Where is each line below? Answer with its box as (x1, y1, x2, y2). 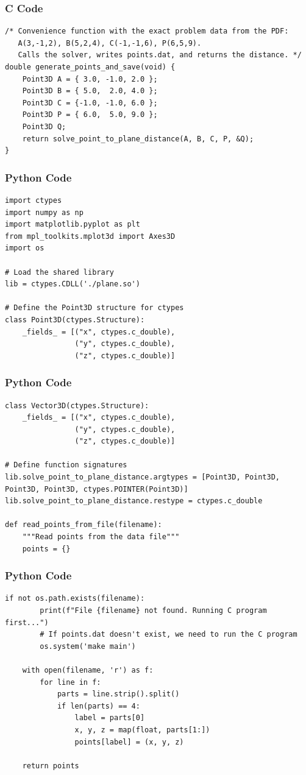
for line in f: (40, 678, 101, 687)
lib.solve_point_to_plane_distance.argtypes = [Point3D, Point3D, (5, 473, 280, 482)
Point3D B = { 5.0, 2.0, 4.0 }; (22, 87, 158, 96)
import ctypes (5, 196, 62, 205)
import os (5, 244, 44, 253)
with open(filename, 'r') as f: (22, 666, 154, 674)
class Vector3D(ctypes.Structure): (5, 401, 149, 410)
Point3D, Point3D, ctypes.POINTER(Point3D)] (5, 484, 188, 494)
